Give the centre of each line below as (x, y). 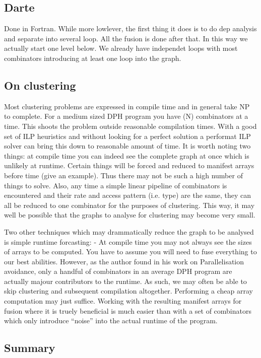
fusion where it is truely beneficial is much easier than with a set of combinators (128, 310)
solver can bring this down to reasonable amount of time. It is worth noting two (127, 146)
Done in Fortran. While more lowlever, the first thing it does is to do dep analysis (130, 28)
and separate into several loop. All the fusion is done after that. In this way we (126, 38)
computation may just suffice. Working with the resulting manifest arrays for (123, 301)
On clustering (40, 85)
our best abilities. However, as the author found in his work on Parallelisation (124, 261)
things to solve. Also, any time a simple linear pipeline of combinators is (116, 185)
